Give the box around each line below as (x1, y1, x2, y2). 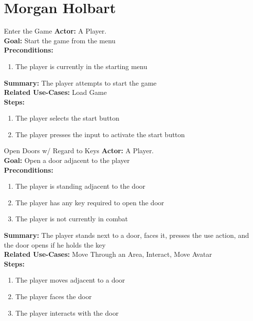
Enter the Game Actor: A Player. (4, 26, 107, 36)
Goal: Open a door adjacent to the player (4, 155, 130, 165)
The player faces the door (15, 291, 92, 301)
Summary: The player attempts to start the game (4, 77, 157, 88)
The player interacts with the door (15, 307, 119, 318)
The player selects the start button (15, 113, 119, 123)
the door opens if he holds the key (4, 239, 106, 250)
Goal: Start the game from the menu (4, 35, 116, 45)
